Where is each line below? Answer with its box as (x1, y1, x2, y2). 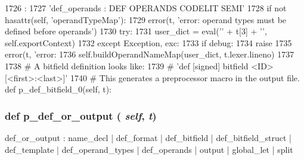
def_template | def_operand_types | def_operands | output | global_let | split (5, 143, 293, 155)
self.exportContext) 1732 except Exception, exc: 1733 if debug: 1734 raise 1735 (5, 36, 292, 49)
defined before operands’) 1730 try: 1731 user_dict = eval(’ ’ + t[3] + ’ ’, (5, 25, 267, 37)
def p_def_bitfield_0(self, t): (5, 83, 112, 95)
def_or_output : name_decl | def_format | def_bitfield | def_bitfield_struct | (5, 131, 291, 143)
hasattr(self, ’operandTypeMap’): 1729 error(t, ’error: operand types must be (5, 13, 287, 25)
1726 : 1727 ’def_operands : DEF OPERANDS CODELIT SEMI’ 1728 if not (5, 2, 287, 14)
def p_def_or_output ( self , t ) (5, 108, 157, 123)
